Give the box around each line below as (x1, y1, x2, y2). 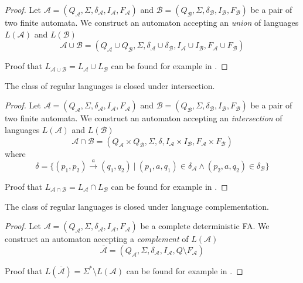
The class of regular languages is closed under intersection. (5, 79, 215, 91)
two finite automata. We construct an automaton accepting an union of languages (5, 16, 299, 28)
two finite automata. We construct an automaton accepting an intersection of (5, 112, 282, 124)
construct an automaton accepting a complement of (5, 233, 189, 245)
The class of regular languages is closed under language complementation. (5, 200, 269, 212)
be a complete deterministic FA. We (140, 220, 270, 232)
